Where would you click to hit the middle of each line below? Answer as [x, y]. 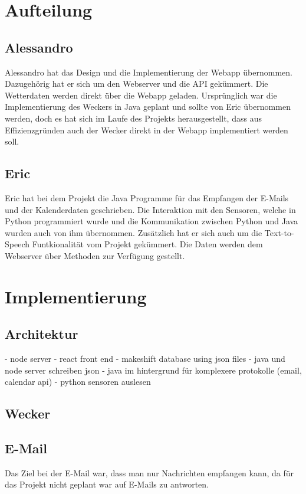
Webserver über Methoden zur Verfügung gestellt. [95, 255]
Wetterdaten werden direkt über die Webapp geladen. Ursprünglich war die [141, 95]
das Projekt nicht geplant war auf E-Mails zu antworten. [107, 484]
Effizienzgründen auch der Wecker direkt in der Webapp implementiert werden [147, 130]
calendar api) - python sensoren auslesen [78, 382]
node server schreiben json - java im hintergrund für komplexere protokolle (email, [153, 370]
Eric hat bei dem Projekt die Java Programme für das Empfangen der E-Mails [147, 197]
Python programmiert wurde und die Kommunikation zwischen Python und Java [152, 221]
